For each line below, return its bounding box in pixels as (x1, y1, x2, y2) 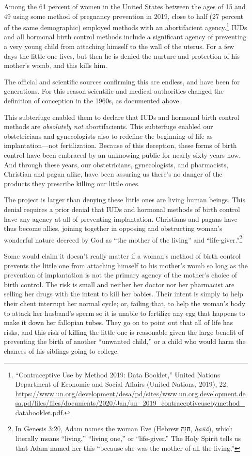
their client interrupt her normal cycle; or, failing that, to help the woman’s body (4, 298, 246, 308)
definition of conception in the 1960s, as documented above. (4, 96, 181, 105)
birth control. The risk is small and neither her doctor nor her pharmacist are (4, 279, 235, 289)
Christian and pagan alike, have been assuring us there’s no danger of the (4, 169, 222, 179)
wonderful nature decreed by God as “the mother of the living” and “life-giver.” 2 (4, 233, 242, 244)
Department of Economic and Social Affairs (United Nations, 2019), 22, (15, 379, 228, 389)
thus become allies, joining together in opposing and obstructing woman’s (4, 223, 222, 233)
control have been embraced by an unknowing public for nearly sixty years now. (4, 149, 241, 160)
